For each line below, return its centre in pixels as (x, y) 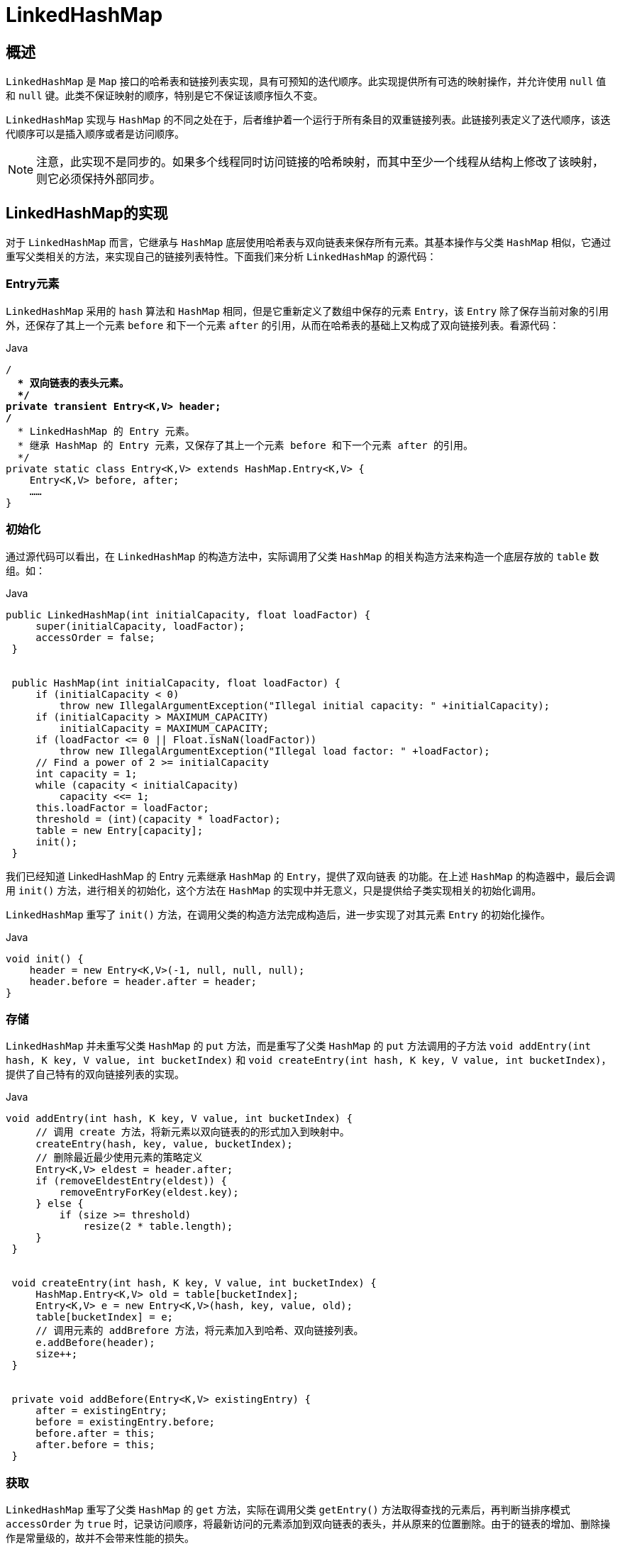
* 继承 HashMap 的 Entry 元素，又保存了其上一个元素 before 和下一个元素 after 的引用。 (245, 445)
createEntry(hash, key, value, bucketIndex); (164, 1144)
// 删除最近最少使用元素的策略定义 (119, 1158)
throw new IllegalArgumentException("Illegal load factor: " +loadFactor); (275, 751)
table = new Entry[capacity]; (120, 830)
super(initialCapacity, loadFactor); (140, 626)
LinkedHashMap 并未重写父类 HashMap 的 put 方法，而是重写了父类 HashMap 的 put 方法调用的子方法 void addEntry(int (298, 1046)
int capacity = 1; (87, 773)
